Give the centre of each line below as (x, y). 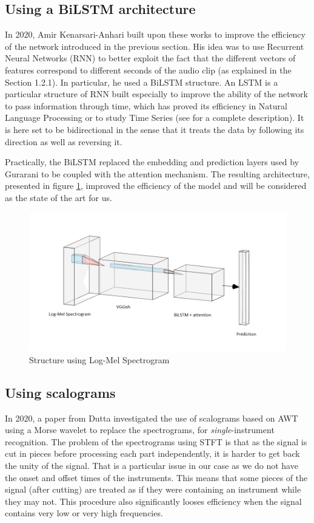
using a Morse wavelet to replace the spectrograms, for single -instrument (140, 430)
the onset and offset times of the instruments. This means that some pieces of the (156, 477)
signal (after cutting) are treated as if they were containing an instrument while (153, 489)
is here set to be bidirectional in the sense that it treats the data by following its (155, 129)
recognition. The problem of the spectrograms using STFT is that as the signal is (156, 441)
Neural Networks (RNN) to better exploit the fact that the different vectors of (150, 58)
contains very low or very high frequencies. (84, 513)
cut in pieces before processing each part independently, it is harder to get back (152, 453)
